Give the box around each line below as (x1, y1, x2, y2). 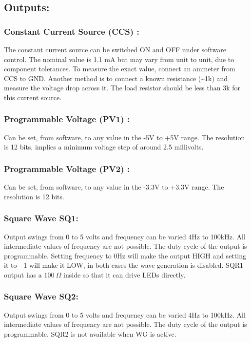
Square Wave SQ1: (4, 212, 78, 224)
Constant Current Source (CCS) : (4, 25, 139, 37)
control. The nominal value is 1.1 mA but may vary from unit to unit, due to (4, 54, 234, 64)
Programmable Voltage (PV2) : (4, 162, 130, 174)
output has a (4, 269, 42, 279)
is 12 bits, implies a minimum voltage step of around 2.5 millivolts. (4, 142, 204, 152)
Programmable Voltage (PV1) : (4, 113, 130, 125)
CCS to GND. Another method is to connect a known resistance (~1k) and (4, 73, 228, 83)
